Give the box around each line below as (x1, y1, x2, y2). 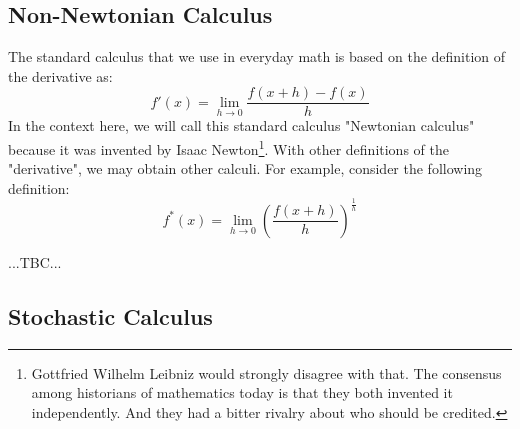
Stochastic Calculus (8, 300, 213, 331)
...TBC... (8, 251, 62, 272)
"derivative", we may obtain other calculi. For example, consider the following (8, 158, 483, 179)
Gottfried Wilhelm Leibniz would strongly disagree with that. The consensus (31, 362, 502, 383)
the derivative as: (8, 65, 113, 86)
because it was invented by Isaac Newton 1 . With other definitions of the (8, 136, 449, 159)
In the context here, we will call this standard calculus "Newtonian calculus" (8, 115, 475, 136)
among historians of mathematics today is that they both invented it (31, 382, 453, 403)
